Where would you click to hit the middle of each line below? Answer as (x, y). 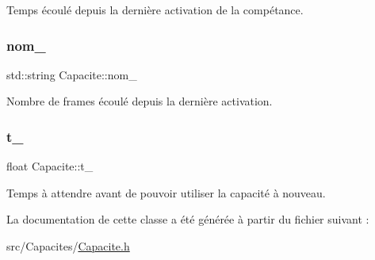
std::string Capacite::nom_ (72, 74)
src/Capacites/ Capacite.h (68, 246)
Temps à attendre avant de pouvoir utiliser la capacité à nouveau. (166, 192)
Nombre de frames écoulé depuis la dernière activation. (140, 101)
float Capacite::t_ (50, 166)
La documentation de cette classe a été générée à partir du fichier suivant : (188, 219)
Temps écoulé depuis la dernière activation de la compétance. (155, 10)
